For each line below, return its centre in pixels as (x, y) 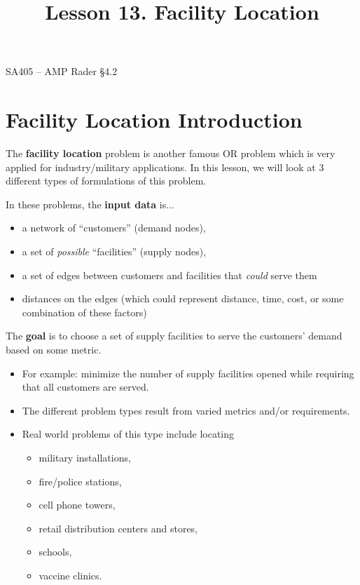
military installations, (85, 457)
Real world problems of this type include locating (128, 434)
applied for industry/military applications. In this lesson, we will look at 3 (165, 167)
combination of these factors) (84, 312)
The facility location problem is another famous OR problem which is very (171, 153)
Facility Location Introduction (154, 120)
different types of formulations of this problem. (106, 181)
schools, (55, 552)
